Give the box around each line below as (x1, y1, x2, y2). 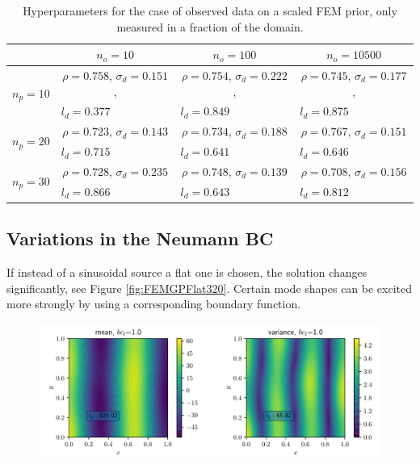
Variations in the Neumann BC (6, 226, 274, 251)
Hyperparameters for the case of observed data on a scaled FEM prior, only (23, 2, 397, 19)
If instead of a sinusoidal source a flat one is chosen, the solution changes (6, 264, 367, 281)
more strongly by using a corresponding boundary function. (6, 295, 301, 312)
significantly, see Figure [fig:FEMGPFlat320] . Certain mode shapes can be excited (6, 279, 413, 296)
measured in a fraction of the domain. (116, 18, 304, 35)
